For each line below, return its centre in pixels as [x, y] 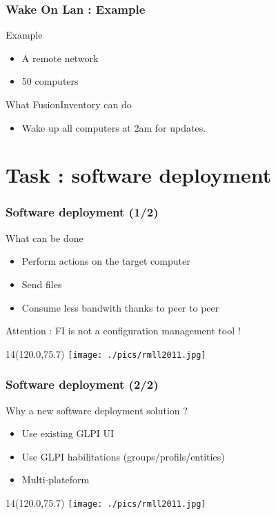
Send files [42, 284]
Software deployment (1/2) [82, 212]
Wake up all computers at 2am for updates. [114, 127]
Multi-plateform [56, 479]
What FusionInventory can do [69, 104]
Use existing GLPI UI [68, 433]
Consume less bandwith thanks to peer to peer [120, 307]
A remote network [60, 58]
